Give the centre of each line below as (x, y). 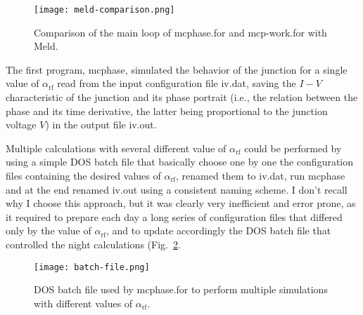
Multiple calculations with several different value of (116, 148)
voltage (21, 125)
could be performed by (293, 148)
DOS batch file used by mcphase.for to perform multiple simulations (181, 289)
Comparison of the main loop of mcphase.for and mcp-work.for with (180, 32)
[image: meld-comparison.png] (104, 10)
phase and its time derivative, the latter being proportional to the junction (167, 110)
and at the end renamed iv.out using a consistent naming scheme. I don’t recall (177, 189)
